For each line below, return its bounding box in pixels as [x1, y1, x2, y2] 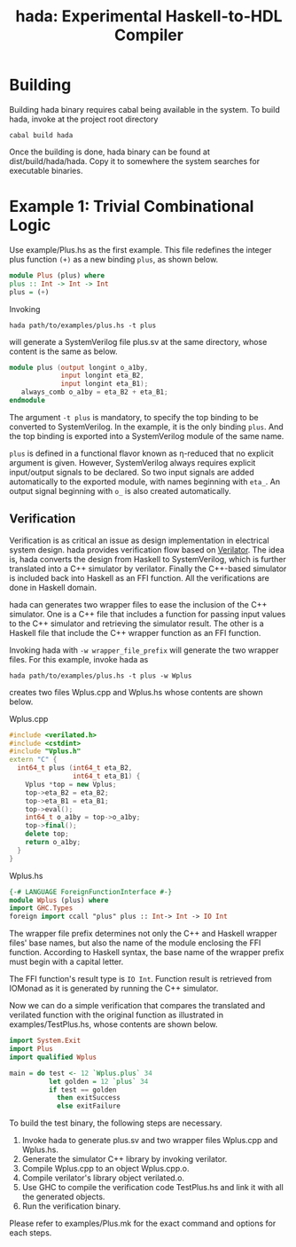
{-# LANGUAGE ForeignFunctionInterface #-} [9, 887, 173, 897]
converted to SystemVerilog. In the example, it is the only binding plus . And [9, 421, 284, 432]
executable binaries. [9, 165, 83, 176]
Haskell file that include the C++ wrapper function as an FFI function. [9, 627, 261, 638]
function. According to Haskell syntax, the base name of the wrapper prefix [9, 947, 284, 958]
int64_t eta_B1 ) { [72, 772, 141, 781]
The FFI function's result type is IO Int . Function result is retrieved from [9, 974, 272, 984]
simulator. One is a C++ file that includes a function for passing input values [9, 608, 286, 619]
